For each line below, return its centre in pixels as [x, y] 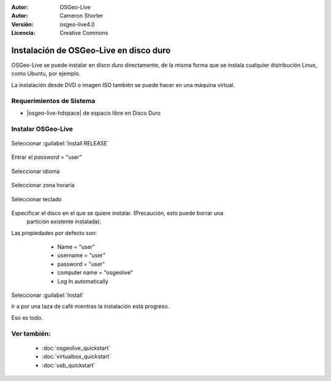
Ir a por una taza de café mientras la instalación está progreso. [90, 306]
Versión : [22, 24]
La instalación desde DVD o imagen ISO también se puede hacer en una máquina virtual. [123, 85]
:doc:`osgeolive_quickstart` [76, 348]
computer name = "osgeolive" [95, 272]
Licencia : [23, 33]
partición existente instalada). [64, 221]
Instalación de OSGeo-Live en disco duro [91, 50]
